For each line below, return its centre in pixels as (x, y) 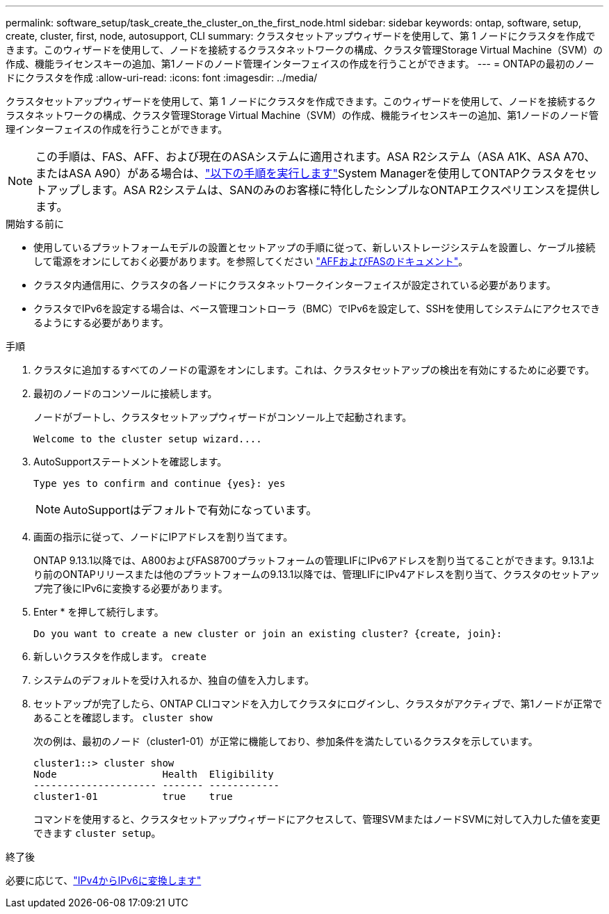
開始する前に (35, 224)
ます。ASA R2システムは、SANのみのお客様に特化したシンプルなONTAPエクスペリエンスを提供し (346, 190)
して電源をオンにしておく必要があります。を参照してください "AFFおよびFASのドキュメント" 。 (251, 261)
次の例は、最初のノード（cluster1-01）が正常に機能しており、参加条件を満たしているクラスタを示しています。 (286, 741)
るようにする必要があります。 (101, 322)
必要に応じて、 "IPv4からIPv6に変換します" (104, 880)
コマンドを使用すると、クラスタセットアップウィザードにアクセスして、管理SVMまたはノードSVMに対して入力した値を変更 (317, 819)
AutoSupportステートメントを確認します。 (130, 462)
